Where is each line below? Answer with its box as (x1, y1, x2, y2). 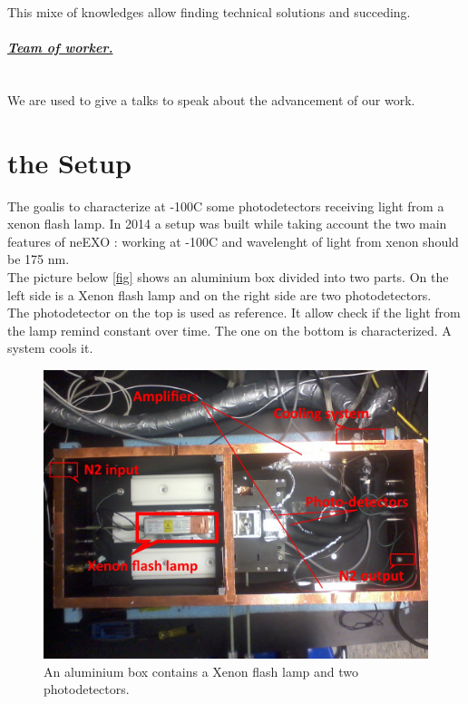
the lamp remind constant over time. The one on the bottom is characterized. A (7, 320, 452, 339)
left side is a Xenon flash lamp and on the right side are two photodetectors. (7, 285, 432, 304)
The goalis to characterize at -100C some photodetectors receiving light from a (7, 196, 444, 215)
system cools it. (7, 338, 93, 357)
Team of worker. (7, 38, 113, 57)
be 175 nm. (7, 249, 70, 269)
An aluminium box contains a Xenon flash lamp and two (44, 661, 359, 680)
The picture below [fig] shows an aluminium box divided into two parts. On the (7, 268, 449, 287)
